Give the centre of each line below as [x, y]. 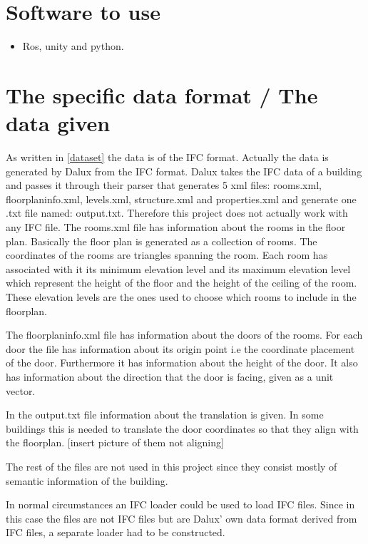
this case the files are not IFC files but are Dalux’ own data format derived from [182, 518]
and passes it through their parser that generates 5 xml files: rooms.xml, [164, 185]
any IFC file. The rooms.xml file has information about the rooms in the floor [176, 227]
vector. [21, 390]
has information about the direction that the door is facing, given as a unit [170, 376]
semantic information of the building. [87, 480]
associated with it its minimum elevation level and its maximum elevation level [178, 268]
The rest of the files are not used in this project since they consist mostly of [172, 466]
